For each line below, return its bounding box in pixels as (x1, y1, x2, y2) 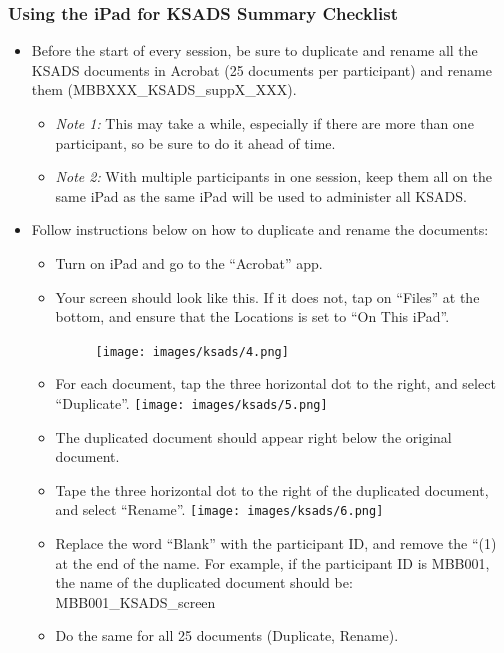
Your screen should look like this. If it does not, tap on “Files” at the (55, 286, 480, 307)
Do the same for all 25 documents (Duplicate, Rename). (55, 625, 399, 646)
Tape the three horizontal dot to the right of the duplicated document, (55, 479, 489, 500)
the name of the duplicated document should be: (55, 572, 353, 593)
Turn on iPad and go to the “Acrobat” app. (55, 252, 323, 273)
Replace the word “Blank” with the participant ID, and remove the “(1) (55, 533, 497, 554)
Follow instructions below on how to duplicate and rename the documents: (31, 219, 489, 240)
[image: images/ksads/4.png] (95, 344, 289, 359)
